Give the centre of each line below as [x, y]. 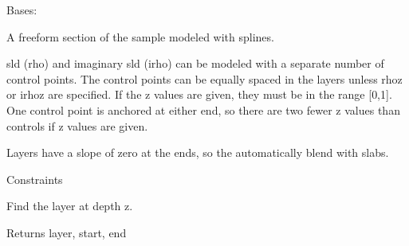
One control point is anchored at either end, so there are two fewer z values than [203, 109]
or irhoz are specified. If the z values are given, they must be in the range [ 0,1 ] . [199, 94]
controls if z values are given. [77, 125]
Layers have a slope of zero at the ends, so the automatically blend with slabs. [198, 152]
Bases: [22, 10]
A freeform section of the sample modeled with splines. [140, 36]
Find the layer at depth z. [70, 206]
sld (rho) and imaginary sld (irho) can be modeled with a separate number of [195, 63]
